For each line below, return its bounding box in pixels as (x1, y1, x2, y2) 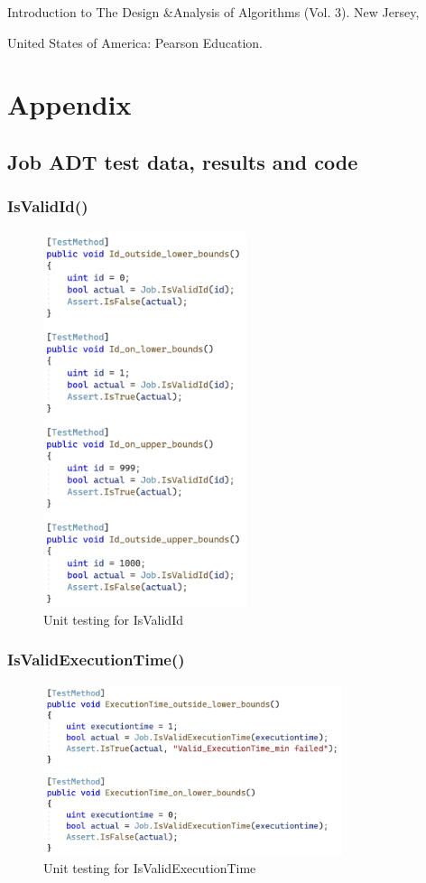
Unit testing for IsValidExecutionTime (43, 859, 256, 878)
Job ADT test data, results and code (7, 147, 358, 175)
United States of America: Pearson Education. (7, 33, 263, 51)
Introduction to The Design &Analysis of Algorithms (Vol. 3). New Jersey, (7, 3, 420, 21)
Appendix (7, 86, 132, 123)
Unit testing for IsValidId (43, 609, 183, 628)
